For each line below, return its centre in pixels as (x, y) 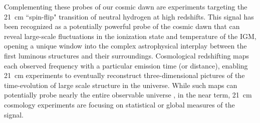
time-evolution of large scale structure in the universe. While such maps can (121, 85)
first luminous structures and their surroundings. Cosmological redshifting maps (127, 55)
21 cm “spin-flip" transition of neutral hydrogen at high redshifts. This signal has (129, 16)
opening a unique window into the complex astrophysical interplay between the (125, 46)
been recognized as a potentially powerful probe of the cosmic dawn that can (122, 26)
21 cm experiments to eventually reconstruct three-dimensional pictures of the (124, 75)
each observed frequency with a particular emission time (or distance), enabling (126, 65)
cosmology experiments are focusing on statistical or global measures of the (119, 104)
